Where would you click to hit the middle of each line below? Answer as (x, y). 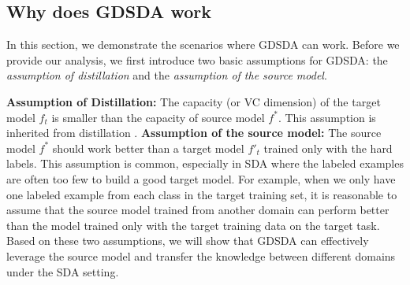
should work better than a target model (148, 148)
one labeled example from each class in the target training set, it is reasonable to (202, 194)
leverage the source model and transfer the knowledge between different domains (201, 255)
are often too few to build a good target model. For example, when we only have (201, 178)
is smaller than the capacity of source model (158, 117)
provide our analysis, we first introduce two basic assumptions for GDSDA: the (197, 59)
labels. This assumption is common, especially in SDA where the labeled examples (205, 163)
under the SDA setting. (63, 271)
